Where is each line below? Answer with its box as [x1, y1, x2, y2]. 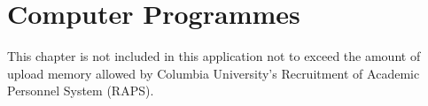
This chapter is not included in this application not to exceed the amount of [7, 47, 421, 65]
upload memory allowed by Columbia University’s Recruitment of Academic [7, 64, 420, 82]
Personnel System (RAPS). [7, 81, 154, 100]
